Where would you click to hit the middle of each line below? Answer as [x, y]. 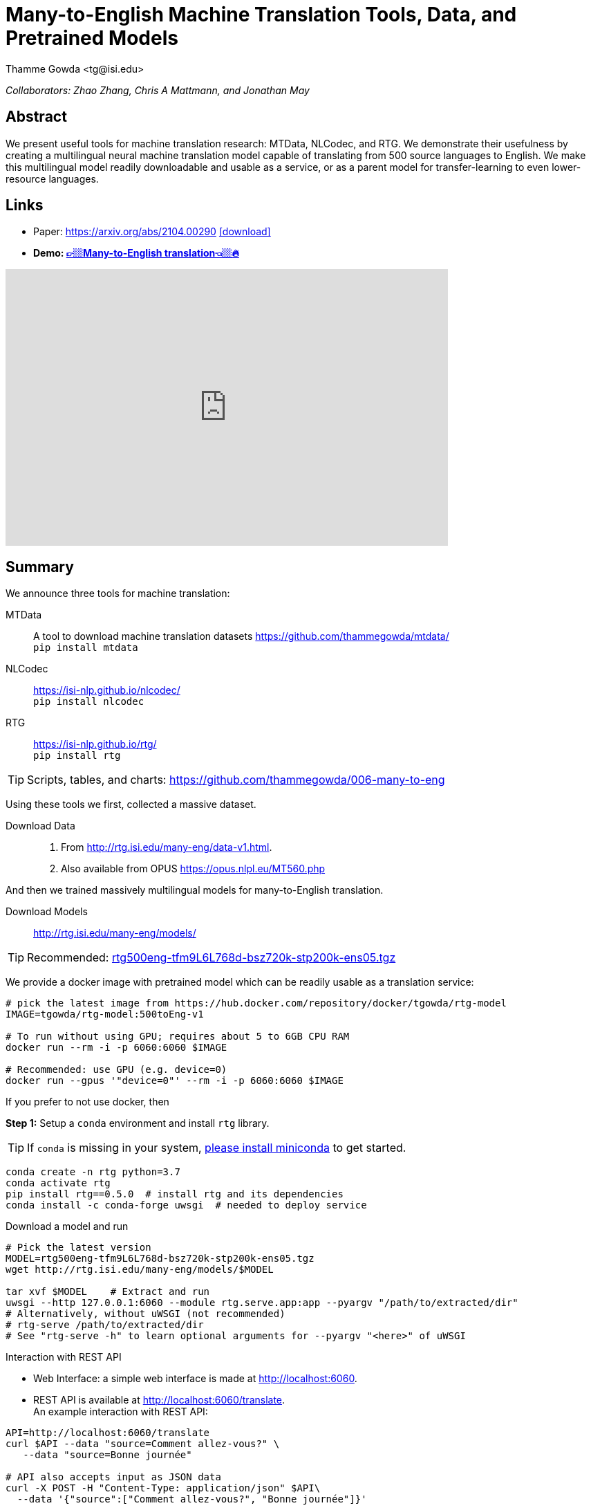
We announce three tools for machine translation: [118, 594]
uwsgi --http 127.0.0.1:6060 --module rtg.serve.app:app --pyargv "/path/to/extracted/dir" [262, 1303]
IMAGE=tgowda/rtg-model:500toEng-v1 [105, 1014]
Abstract [36, 117]
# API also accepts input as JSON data [113, 1477]
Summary [40, 567]
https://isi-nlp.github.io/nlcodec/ [107, 690]
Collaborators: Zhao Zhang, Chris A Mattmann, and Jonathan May [158, 90]
